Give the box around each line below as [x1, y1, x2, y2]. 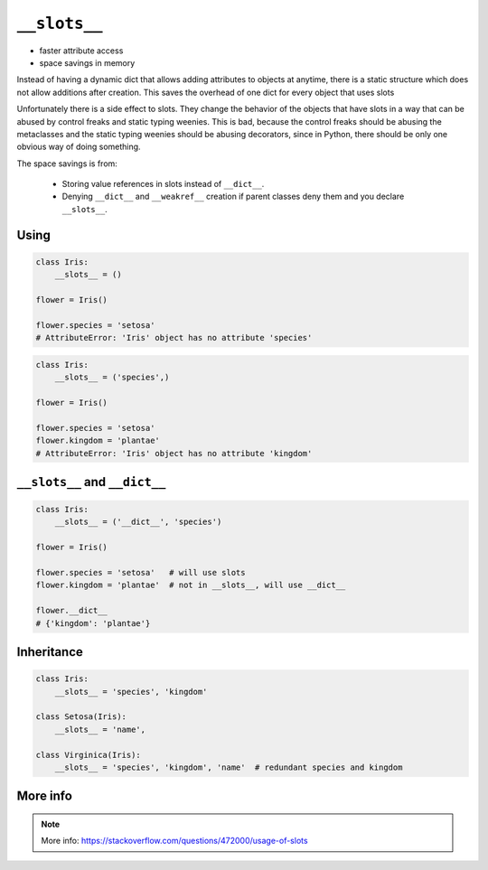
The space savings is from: [16, 158, 117, 169]
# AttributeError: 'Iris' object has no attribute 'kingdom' [35, 448, 313, 458]
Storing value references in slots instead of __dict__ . [61, 179, 265, 190]
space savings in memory [39, 57, 136, 68]
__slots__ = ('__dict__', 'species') [54, 517, 222, 528]
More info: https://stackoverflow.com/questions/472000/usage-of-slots [41, 836, 308, 847]
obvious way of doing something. [16, 141, 141, 153]
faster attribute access [39, 45, 124, 56]
